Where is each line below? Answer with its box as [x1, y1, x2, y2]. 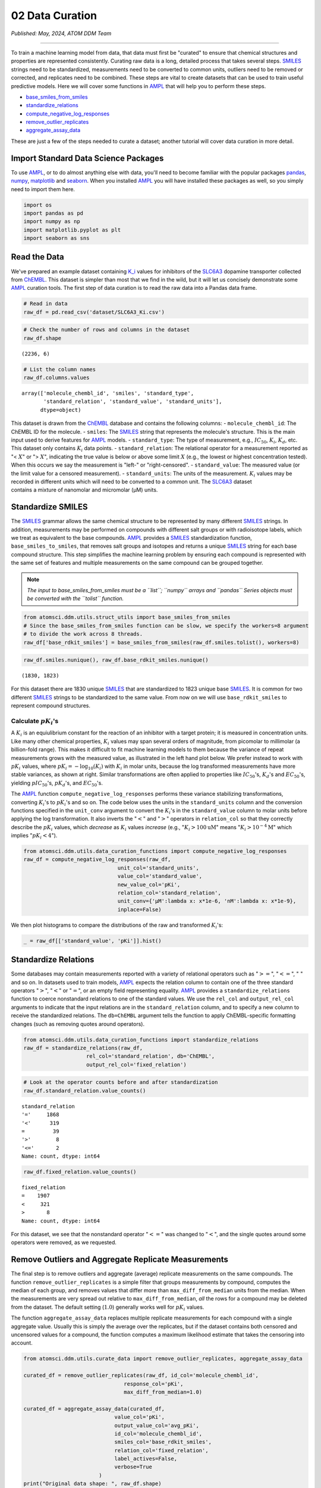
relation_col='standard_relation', [117, 890, 221, 896]
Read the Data [11, 252, 65, 262]
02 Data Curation [11, 9, 97, 22]
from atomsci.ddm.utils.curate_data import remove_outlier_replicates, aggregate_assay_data [23, 1355, 303, 1362]
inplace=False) [117, 906, 162, 913]
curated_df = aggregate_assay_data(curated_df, [23, 1405, 165, 1412]
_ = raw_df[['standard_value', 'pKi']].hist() [23, 937, 162, 944]
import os [23, 201, 52, 208]
